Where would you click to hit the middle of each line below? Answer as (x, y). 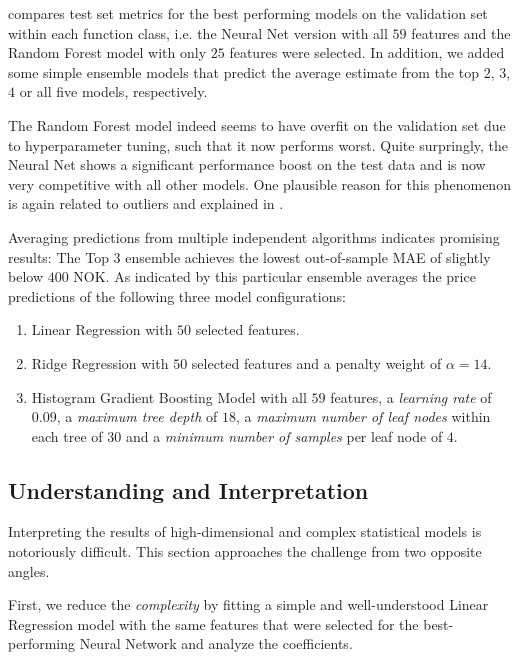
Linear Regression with (102, 329)
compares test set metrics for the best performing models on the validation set (248, 13)
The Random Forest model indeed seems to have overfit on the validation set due (257, 124)
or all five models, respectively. (113, 91)
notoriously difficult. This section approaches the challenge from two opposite (245, 551)
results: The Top (58, 256)
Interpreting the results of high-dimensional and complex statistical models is (245, 531)
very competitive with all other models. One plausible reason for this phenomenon (259, 183)
